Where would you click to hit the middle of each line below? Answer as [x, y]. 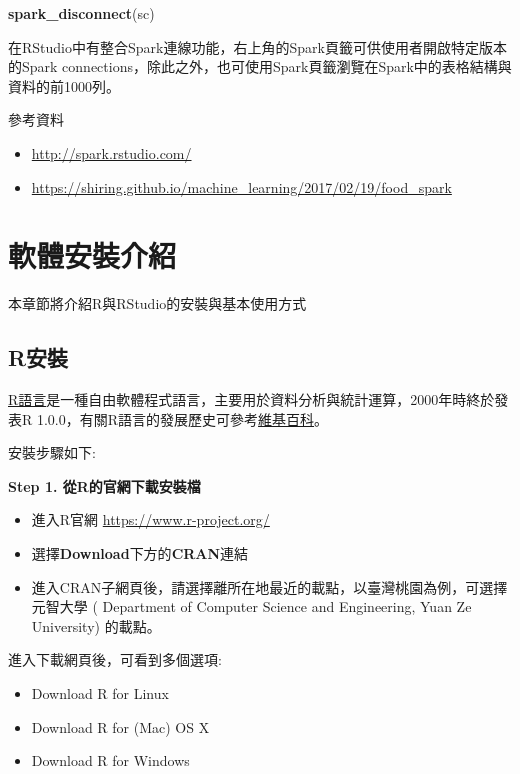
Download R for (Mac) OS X [120, 726]
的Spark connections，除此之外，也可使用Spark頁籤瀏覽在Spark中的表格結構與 [260, 66]
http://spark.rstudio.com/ [111, 152]
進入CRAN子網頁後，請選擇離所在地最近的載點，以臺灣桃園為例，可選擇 [269, 586]
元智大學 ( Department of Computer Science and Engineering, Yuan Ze [251, 606]
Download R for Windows [110, 760]
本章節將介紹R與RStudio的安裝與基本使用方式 [157, 303]
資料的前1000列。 [64, 85]
